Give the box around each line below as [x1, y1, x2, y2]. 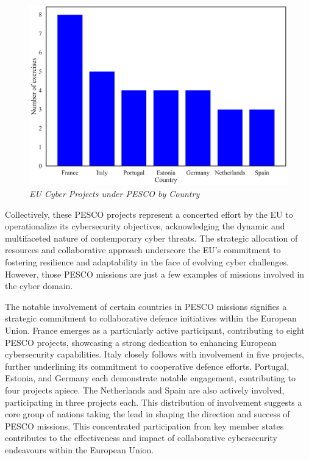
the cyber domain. [5, 279, 73, 292]
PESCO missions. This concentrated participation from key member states [5, 419, 284, 432]
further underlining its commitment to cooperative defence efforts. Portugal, [5, 359, 289, 372]
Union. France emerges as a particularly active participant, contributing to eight [5, 324, 305, 337]
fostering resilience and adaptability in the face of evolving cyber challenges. [5, 256, 289, 268]
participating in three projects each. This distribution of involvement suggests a [5, 395, 302, 408]
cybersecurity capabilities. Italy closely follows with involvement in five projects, [5, 348, 304, 361]
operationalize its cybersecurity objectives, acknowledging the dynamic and [5, 220, 285, 232]
